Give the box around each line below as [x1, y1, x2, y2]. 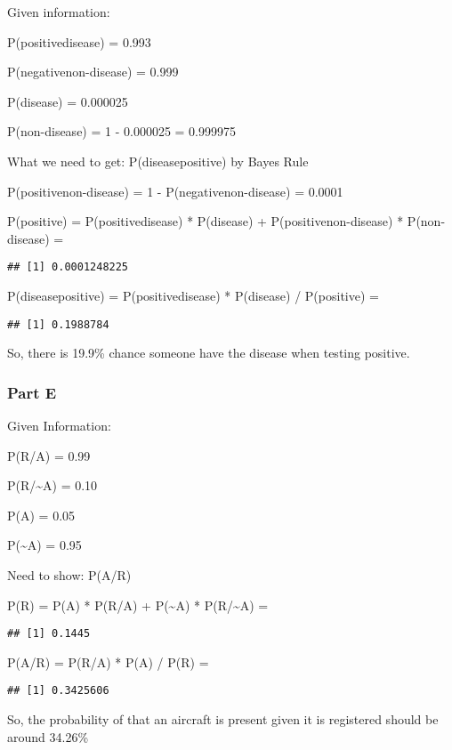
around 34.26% [7, 727, 89, 746]
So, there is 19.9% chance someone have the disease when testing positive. [7, 343, 410, 362]
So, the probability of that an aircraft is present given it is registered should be [7, 710, 439, 729]
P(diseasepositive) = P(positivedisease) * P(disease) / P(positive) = [7, 286, 379, 304]
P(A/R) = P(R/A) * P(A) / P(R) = [7, 652, 209, 671]
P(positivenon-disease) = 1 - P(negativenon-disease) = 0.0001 [7, 181, 343, 200]
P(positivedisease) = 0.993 [7, 32, 151, 51]
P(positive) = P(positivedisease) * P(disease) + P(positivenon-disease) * [7, 212, 404, 230]
